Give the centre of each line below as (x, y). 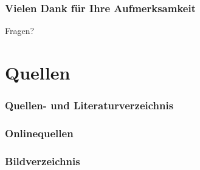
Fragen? (20, 31)
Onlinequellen (39, 133)
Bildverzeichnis (43, 161)
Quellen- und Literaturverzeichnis (89, 105)
